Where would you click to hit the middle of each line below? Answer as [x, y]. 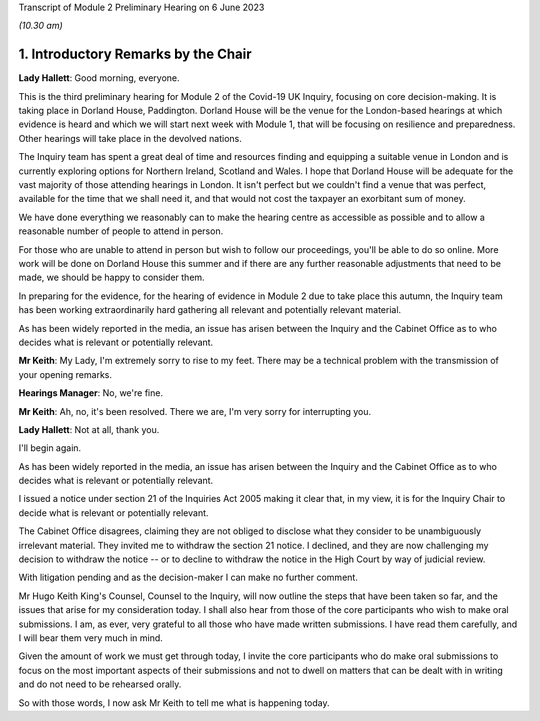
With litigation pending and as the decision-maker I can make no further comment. [188, 577]
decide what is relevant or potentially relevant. [113, 512]
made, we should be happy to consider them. [111, 277]
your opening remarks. [65, 374]
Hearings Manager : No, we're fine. [91, 393]
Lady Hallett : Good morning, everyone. [99, 78]
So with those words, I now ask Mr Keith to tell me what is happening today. [174, 702]
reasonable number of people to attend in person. [121, 231]
